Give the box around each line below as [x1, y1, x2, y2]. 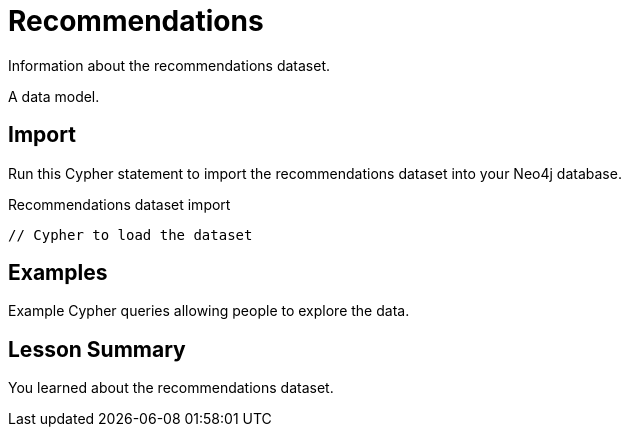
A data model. [8, 87, 100, 105]
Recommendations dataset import [8, 195, 231, 213]
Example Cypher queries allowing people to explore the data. [8, 302, 410, 320]
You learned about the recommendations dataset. [8, 379, 334, 397]
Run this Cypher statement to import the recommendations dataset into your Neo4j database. [8, 164, 622, 182]
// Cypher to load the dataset [8, 226, 253, 243]
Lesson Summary [8, 336, 186, 362]
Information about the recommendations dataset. [8, 56, 331, 74]
